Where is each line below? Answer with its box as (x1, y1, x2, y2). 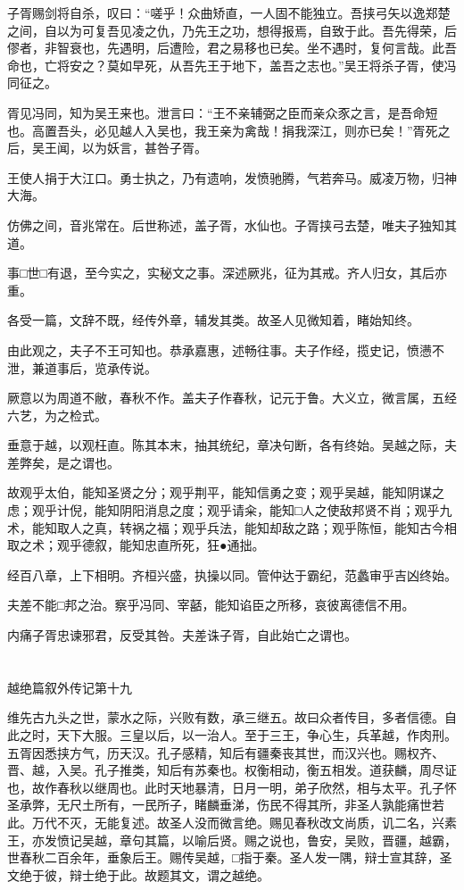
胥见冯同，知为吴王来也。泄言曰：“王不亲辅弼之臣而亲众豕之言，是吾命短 (7, 103, 438, 121)
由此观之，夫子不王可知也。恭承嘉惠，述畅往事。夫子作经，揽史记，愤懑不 (7, 340, 444, 359)
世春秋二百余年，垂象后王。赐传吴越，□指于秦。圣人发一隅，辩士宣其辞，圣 (7, 848, 452, 867)
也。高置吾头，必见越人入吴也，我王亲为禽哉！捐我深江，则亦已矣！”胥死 (7, 121, 438, 139)
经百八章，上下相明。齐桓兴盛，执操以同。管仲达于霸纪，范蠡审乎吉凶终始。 (7, 565, 457, 584)
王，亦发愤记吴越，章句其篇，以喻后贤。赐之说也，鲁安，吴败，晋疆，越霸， (7, 830, 457, 849)
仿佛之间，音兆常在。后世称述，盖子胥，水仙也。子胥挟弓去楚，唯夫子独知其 (7, 215, 457, 234)
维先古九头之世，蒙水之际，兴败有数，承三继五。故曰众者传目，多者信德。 (7, 708, 444, 727)
